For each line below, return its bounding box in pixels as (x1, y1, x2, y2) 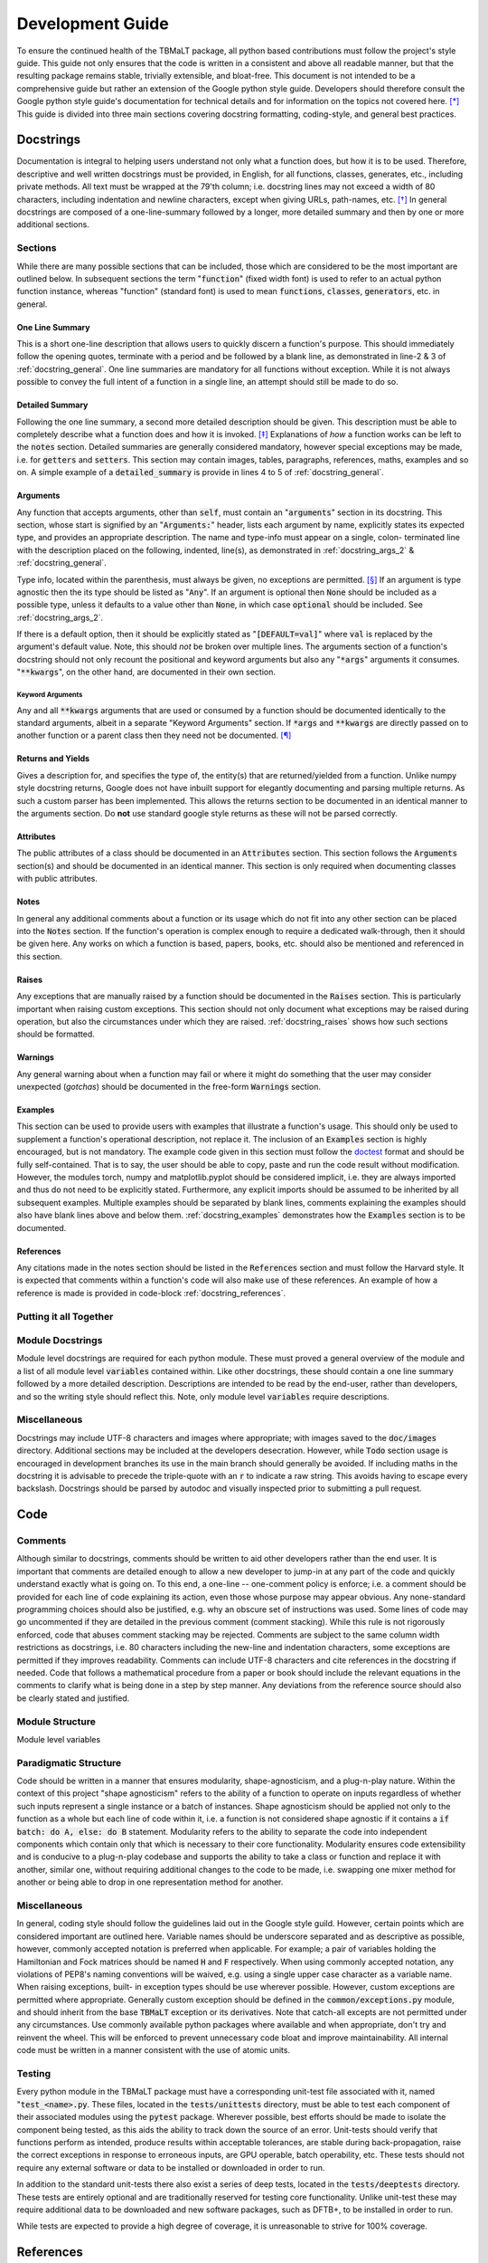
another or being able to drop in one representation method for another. (16, 1876, 284, 1887)
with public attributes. (16, 874, 99, 884)
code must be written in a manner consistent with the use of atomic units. (16, 2045, 291, 2056)
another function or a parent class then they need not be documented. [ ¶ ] (16, 730, 292, 741)
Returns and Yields (16, 753, 90, 764)
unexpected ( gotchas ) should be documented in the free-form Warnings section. (16, 1082, 321, 1093)
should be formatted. (16, 1028, 95, 1040)
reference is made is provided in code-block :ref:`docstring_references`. (16, 1287, 286, 1298)
